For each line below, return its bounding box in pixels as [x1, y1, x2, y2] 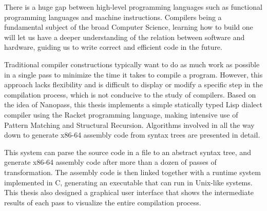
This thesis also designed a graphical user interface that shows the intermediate [4, 187, 254, 198]
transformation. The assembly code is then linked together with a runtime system [4, 166, 261, 177]
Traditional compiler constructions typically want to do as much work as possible [4, 59, 260, 69]
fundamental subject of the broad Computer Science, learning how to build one [4, 22, 253, 32]
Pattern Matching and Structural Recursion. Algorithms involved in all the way [4, 119, 255, 130]
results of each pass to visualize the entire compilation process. [4, 197, 201, 207]
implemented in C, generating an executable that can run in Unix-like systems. [4, 177, 253, 187]
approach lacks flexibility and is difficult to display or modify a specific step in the [4, 79, 263, 90]
